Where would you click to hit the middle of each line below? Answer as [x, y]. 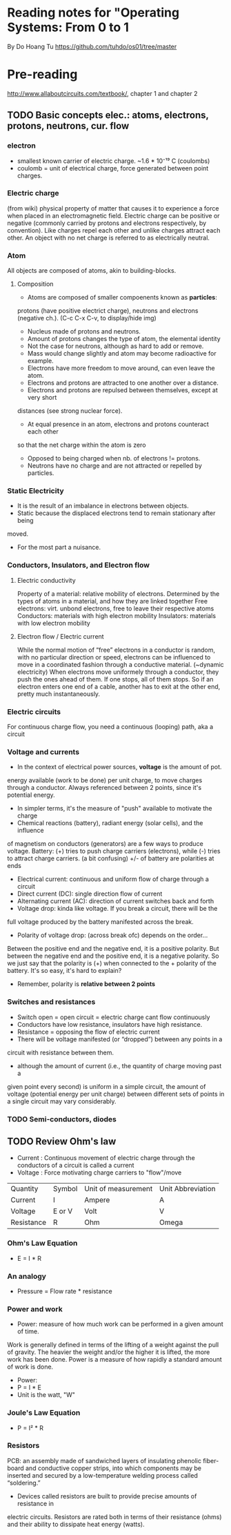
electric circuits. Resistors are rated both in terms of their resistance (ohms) [114, 1516]
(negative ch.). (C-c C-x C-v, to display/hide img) [87, 318]
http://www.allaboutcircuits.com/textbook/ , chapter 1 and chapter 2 [102, 93]
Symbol [65, 1189]
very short [42, 398]
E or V [63, 1211]
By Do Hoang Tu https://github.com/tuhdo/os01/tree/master [92, 46]
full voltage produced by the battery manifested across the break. [101, 922]
